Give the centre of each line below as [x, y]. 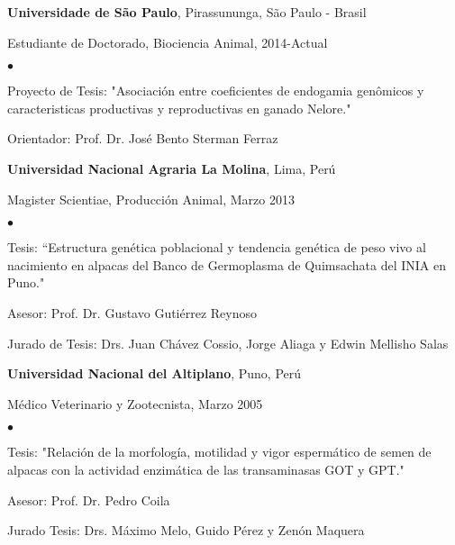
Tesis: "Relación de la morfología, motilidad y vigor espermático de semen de [219, 452]
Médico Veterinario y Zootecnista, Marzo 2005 [135, 403]
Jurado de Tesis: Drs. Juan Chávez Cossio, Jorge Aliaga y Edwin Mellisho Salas [228, 343]
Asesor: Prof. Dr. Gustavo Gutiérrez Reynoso [132, 312]
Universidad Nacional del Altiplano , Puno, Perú [155, 373]
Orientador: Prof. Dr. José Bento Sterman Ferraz [143, 138]
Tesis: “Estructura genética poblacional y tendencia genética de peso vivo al [217, 247]
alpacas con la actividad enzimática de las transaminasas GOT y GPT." [206, 469]
